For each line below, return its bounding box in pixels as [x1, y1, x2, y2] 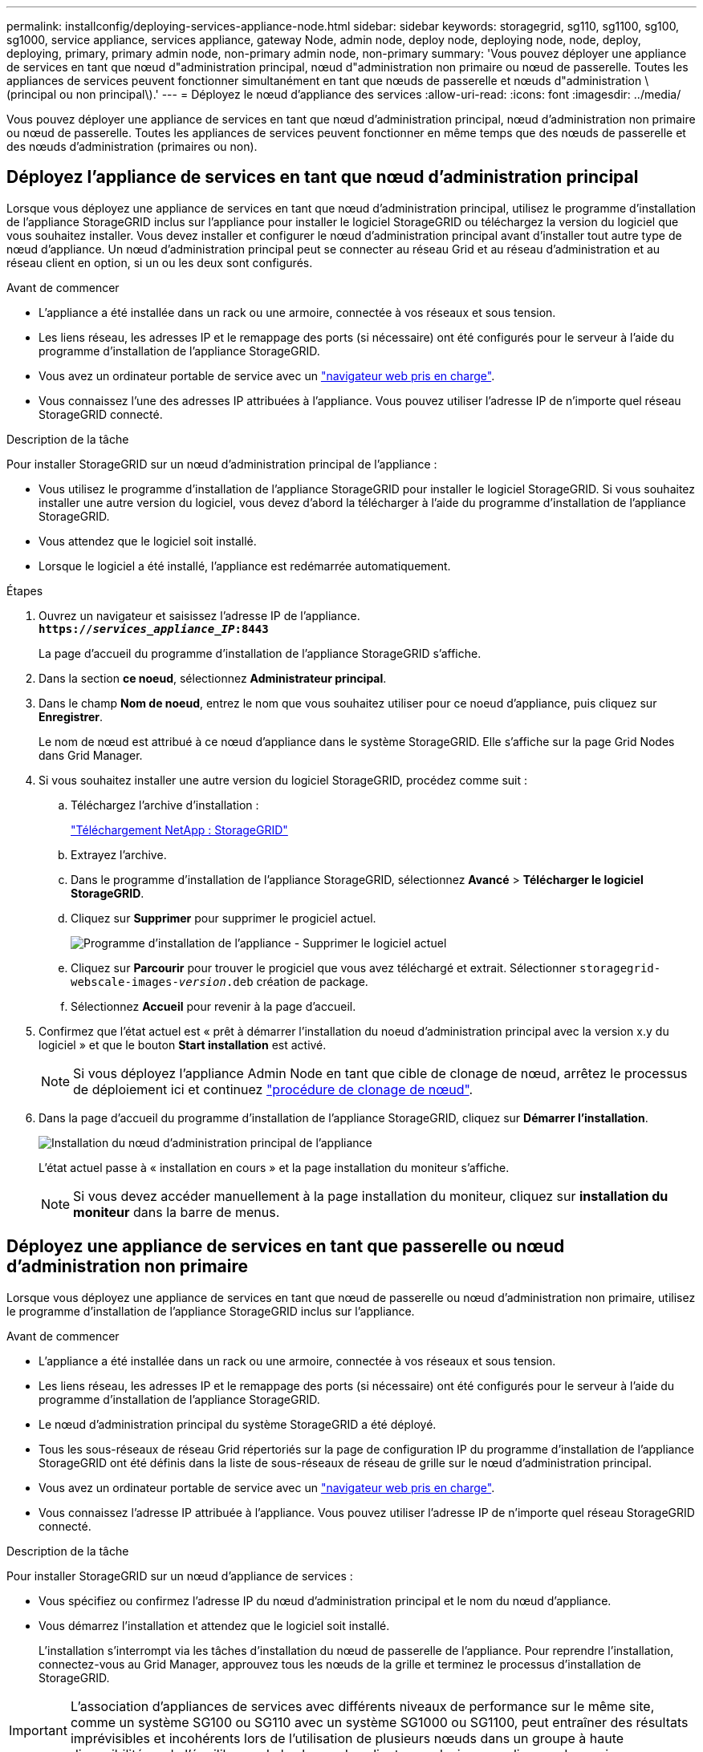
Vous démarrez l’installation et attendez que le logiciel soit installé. [39, 1618, 390, 1632]
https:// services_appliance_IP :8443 [39, 622, 269, 635]
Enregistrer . [39, 709, 103, 724]
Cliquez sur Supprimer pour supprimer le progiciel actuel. [71, 910, 376, 925]
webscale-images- [71, 975, 179, 988]
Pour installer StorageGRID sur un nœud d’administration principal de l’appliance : [6, 456, 437, 471]
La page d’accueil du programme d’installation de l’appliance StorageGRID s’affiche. [39, 646, 482, 660]
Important [9, 1722, 67, 1738]
